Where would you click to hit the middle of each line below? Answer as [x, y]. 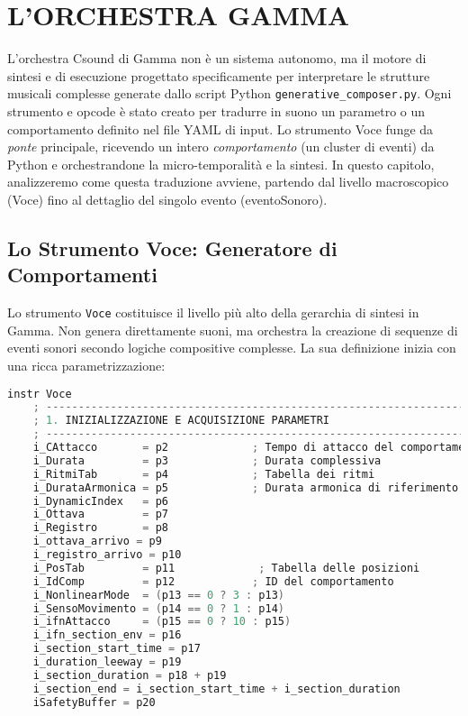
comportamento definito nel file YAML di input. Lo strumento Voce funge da [220, 129]
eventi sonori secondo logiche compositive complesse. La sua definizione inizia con [232, 348]
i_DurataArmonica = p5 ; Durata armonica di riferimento [246, 487]
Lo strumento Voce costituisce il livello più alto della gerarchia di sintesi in [213, 312]
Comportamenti [82, 275]
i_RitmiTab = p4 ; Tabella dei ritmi [204, 474]
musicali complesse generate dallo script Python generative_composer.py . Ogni [229, 93]
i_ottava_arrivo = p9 [97, 542]
